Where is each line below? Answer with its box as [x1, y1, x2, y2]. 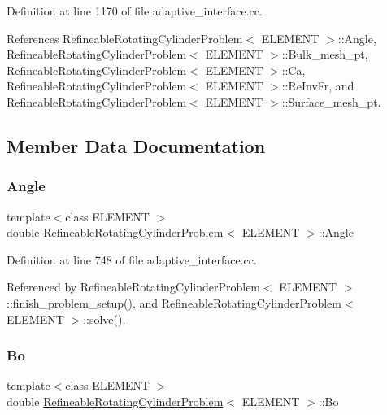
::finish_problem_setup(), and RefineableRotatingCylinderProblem [7, 294, 341, 311]
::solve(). [83, 310, 126, 327]
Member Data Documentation [7, 133, 266, 158]
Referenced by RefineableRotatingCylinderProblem [7, 278, 261, 295]
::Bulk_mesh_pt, [281, 46, 368, 63]
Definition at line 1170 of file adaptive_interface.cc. [7, 2, 263, 19]
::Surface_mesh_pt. [281, 93, 381, 110]
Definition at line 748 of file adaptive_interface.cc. [7, 251, 257, 268]
